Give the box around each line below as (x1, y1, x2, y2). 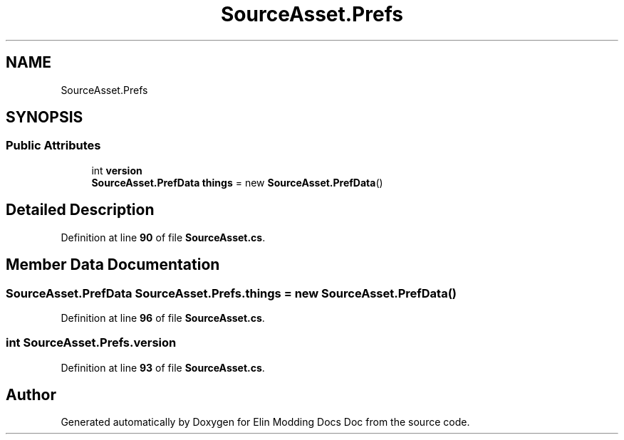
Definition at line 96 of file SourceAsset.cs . (61, 311, 265, 324)
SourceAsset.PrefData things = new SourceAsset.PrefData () (91, 176, 383, 189)
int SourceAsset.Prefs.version (6, 335, 177, 350)
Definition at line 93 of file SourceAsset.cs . (61, 361, 265, 374)
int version (91, 164, 142, 177)
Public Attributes (6, 138, 101, 153)
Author (6, 386, 56, 404)
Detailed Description (6, 201, 155, 219)
